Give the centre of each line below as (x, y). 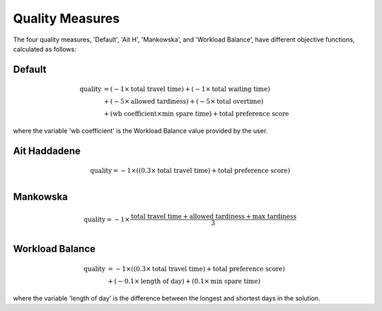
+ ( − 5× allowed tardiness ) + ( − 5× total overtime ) (184, 102)
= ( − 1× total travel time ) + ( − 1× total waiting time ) (187, 89)
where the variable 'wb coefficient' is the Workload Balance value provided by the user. (140, 130)
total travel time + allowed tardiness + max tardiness (214, 216)
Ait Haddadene (47, 151)
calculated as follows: (45, 49)
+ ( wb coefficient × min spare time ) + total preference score (196, 114)
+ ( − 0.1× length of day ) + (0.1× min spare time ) (184, 281)
